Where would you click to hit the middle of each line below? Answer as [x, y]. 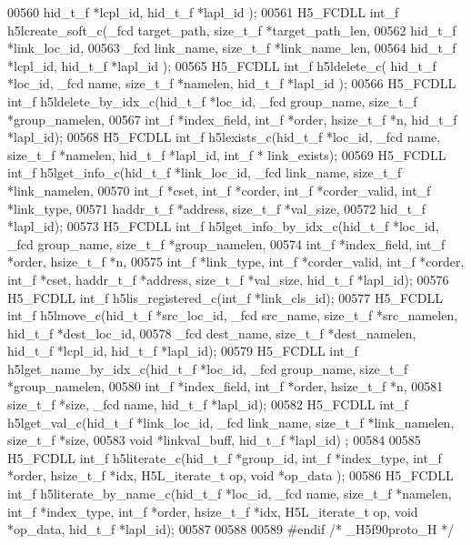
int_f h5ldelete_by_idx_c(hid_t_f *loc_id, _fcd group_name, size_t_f [212, 101]
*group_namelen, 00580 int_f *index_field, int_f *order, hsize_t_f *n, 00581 [225, 386]
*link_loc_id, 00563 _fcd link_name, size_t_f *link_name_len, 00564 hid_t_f [232, 48]
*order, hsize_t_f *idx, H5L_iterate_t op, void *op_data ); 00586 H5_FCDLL [230, 475]
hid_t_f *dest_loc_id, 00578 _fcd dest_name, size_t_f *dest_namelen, [212, 333]
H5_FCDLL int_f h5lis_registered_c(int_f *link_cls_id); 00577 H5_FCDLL [225, 297]
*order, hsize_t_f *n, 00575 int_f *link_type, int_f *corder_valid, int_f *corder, [236, 262]
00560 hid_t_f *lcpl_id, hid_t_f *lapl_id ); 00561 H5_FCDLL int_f [203, 12]
